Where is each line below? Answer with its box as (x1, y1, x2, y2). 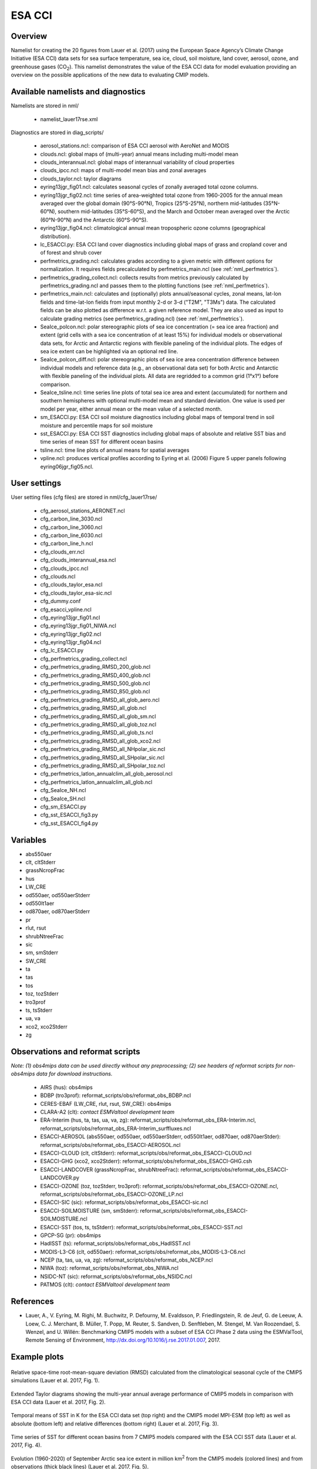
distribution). (40, 233, 72, 240)
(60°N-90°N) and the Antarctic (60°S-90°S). (40, 216, 148, 223)
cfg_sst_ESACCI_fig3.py (40, 811, 98, 819)
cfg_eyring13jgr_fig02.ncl (40, 630, 102, 638)
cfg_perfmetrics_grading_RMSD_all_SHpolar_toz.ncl (40, 762, 166, 769)
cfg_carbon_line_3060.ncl (40, 524, 103, 531)
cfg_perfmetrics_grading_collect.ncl (40, 655, 127, 662)
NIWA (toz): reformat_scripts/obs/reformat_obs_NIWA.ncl (40, 1265, 179, 1272)
